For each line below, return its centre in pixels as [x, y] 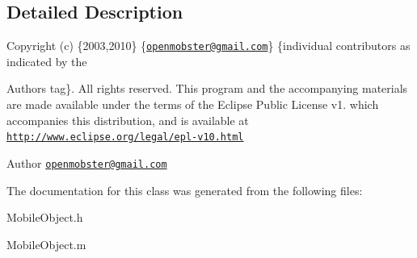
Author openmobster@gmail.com [87, 162]
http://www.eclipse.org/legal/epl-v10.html [125, 137]
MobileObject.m [46, 244]
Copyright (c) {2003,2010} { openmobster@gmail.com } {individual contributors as [208, 46]
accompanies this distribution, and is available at [128, 120]
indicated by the [47, 61]
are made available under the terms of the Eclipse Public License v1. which [193, 104]
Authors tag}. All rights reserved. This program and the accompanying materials [207, 88]
